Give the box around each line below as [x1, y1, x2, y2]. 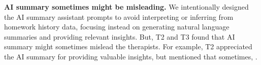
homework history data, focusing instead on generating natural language [4, 21, 230, 32]
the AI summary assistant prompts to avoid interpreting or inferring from [4, 11, 234, 22]
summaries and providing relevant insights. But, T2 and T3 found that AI [4, 31, 235, 42]
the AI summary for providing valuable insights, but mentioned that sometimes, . [4, 51, 257, 61]
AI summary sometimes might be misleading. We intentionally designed [4, 2, 249, 12]
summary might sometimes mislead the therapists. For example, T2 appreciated [4, 41, 252, 52]
